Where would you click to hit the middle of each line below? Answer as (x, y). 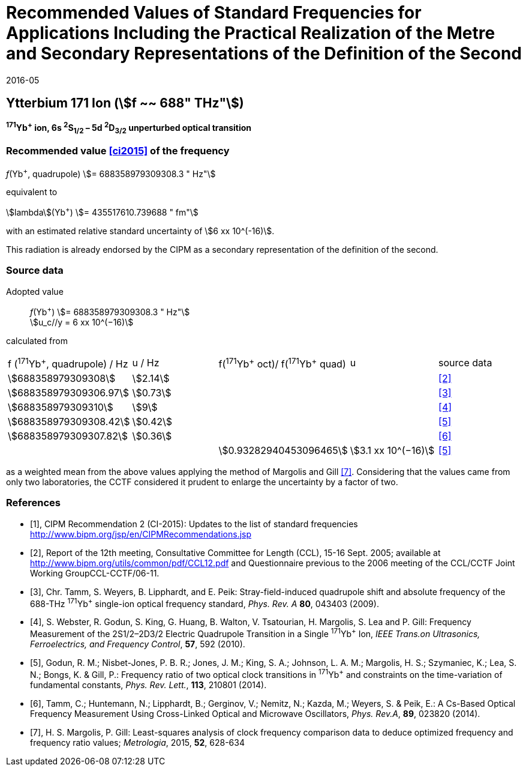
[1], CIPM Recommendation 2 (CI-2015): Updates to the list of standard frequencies (194, 524)
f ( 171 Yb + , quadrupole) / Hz (68, 363)
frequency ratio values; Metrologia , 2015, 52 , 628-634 (137, 742)
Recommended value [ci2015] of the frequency (118, 151)
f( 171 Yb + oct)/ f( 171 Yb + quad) (282, 363)
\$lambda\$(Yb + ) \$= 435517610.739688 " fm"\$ (102, 212)
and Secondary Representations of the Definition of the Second (264, 53)
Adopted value (35, 291)
